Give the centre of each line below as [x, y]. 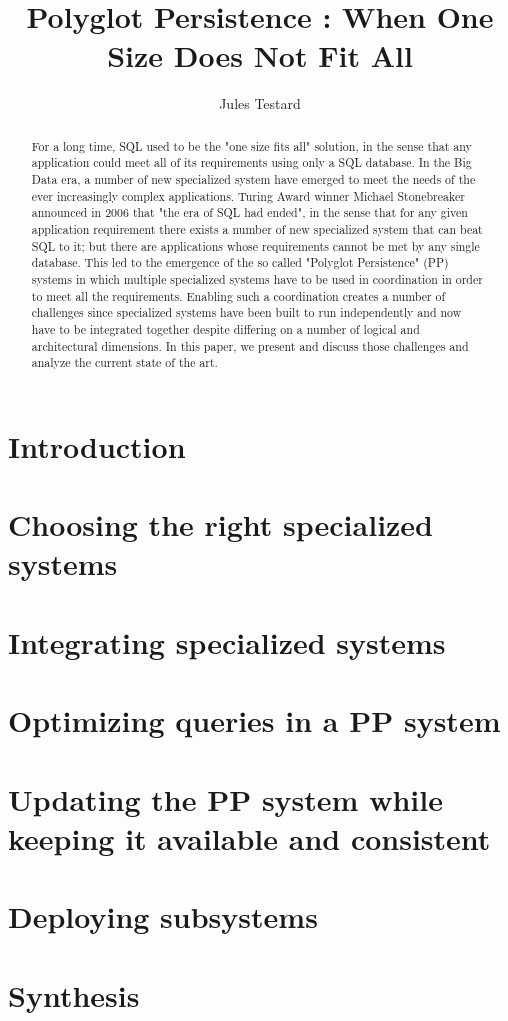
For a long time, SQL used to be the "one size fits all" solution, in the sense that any [251, 145]
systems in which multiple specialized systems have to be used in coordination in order [257, 278]
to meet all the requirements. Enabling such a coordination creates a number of [238, 295]
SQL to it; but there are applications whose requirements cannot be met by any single [255, 245]
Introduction [97, 445]
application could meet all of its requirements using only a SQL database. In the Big [251, 162]
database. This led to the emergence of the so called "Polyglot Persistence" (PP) [240, 262]
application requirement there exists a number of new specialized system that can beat [257, 228]
